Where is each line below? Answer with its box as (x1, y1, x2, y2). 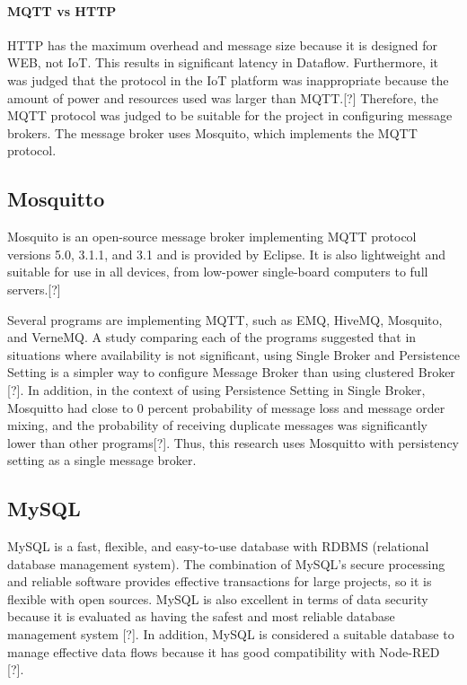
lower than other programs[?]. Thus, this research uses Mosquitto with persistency (7, 433, 460, 452)
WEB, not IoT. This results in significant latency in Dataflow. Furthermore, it (7, 53, 438, 72)
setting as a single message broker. (7, 451, 197, 470)
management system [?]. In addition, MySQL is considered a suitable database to (7, 625, 454, 644)
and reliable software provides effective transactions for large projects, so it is (7, 572, 432, 591)
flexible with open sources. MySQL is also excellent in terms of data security (7, 589, 428, 608)
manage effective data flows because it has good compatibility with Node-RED (7, 642, 440, 661)
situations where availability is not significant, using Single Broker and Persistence (7, 345, 460, 364)
